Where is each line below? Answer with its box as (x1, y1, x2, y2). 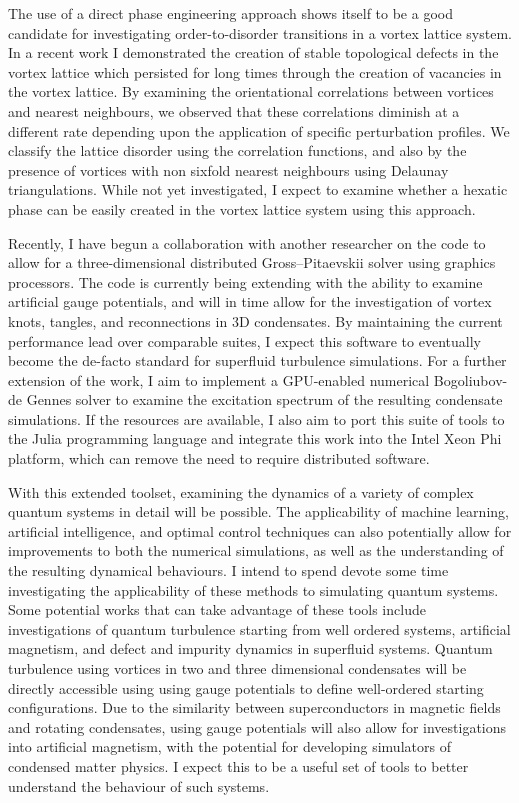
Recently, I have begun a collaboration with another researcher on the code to (8, 232, 486, 253)
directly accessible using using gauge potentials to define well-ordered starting (8, 677, 484, 698)
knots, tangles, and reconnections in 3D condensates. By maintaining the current (8, 310, 503, 331)
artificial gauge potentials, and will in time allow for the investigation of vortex (8, 291, 492, 312)
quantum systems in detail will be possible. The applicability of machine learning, (8, 501, 509, 522)
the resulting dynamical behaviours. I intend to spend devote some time (8, 560, 449, 581)
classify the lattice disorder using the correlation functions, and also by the (8, 140, 467, 161)
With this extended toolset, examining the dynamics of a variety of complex (8, 481, 474, 502)
